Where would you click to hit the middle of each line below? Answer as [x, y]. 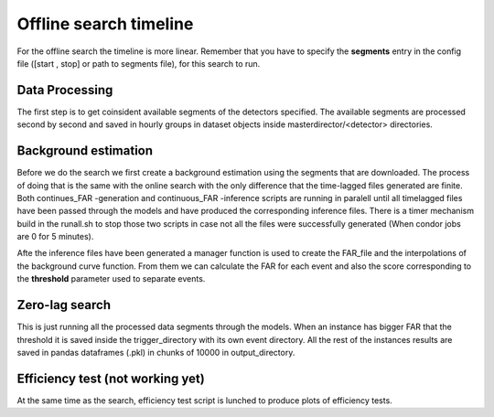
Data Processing [65, 90]
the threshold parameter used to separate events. [111, 279]
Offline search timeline [105, 24]
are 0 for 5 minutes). [55, 237]
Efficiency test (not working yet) [111, 378]
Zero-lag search [64, 305]
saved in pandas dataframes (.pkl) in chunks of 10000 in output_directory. [156, 352]
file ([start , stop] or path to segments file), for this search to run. [139, 63]
